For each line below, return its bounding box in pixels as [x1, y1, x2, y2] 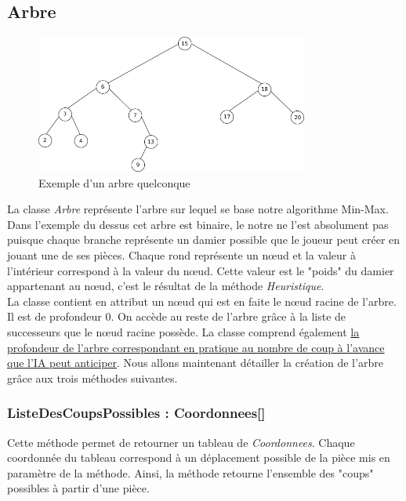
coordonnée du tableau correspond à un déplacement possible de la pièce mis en [7, 449, 390, 466]
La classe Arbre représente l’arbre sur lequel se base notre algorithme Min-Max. [7, 201, 389, 217]
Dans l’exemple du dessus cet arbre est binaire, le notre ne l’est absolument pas [7, 216, 389, 232]
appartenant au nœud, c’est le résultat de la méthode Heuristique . [7, 278, 324, 294]
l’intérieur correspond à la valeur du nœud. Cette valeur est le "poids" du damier [7, 262, 394, 278]
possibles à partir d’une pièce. [7, 480, 150, 496]
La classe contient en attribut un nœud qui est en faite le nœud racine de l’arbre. [7, 292, 397, 309]
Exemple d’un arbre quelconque [38, 174, 190, 191]
